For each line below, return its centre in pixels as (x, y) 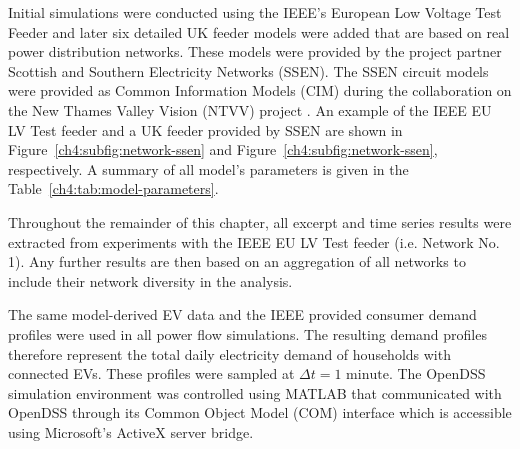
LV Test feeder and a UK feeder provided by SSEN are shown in (205, 129)
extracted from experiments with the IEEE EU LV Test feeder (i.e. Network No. (254, 241)
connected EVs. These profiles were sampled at (151, 373)
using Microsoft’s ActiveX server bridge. (131, 431)
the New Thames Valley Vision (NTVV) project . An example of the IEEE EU (250, 109)
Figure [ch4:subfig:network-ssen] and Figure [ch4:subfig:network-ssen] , (223, 149)
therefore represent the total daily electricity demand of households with (229, 353)
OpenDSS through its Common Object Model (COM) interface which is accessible (260, 412)
